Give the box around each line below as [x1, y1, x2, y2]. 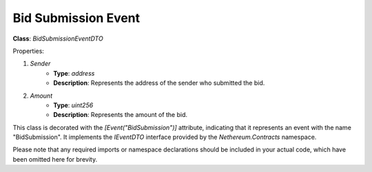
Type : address [53, 69, 95, 77]
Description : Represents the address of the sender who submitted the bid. [53, 79, 265, 87]
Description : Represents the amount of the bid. [53, 111, 188, 119]
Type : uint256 [53, 100, 94, 109]
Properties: [12, 47, 45, 55]
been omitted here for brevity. [12, 155, 98, 163]
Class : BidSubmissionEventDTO [12, 34, 103, 43]
